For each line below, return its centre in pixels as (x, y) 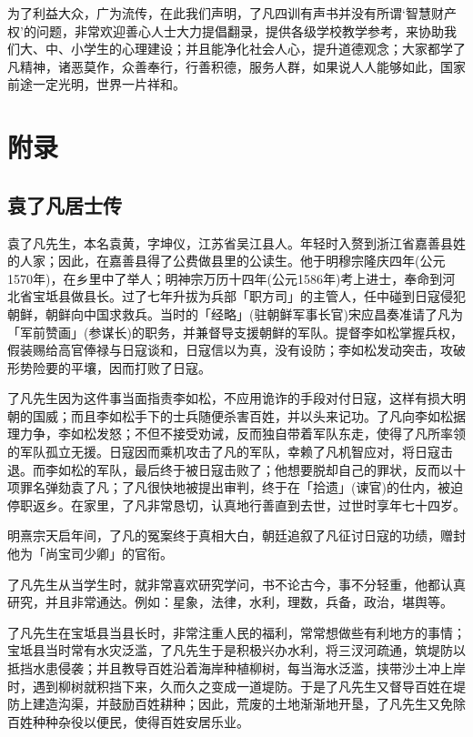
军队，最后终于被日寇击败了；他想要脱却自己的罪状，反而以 (274, 469)
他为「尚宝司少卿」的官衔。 (90, 554)
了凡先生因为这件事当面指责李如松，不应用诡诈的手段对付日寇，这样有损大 (230, 398)
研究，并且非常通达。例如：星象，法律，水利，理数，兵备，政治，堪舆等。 (230, 602)
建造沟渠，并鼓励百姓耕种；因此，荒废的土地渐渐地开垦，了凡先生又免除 (249, 704)
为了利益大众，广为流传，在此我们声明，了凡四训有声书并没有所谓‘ (206, 13)
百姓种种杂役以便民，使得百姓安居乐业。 (128, 721)
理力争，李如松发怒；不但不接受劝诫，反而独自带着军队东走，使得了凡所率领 (236, 434)
